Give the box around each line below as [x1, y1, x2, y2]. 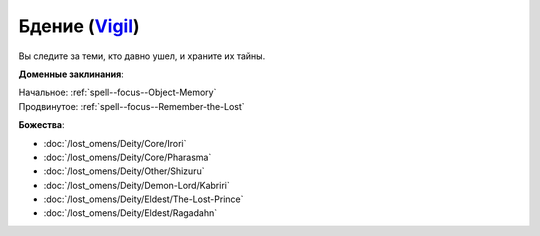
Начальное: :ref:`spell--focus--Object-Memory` [18, 86, 217, 99]
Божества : [18, 119, 65, 131]
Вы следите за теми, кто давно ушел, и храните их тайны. [18, 50, 266, 62]
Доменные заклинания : [18, 68, 124, 80]
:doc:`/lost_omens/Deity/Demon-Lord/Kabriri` [43, 179, 230, 191]
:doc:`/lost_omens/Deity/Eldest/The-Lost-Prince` [43, 193, 244, 205]
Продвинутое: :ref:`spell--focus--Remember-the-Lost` [18, 100, 245, 112]
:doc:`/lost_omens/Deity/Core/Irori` [43, 137, 187, 149]
